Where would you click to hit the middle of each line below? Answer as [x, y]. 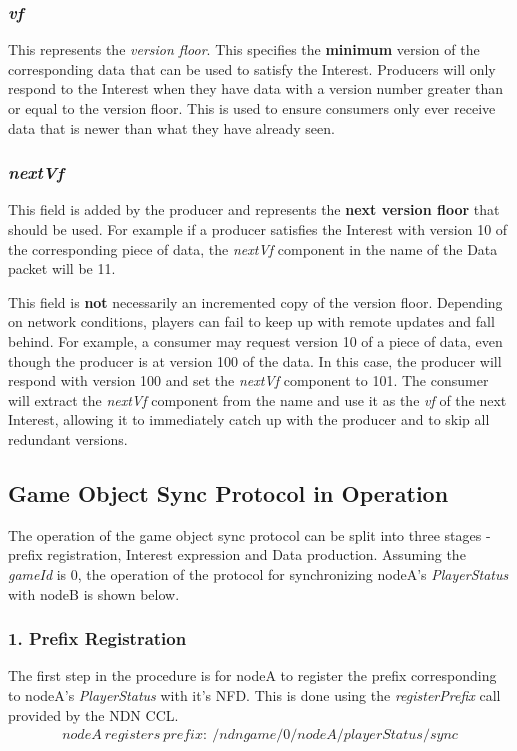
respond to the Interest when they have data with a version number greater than [256, 88]
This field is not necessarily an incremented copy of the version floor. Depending [255, 301]
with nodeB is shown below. [94, 593]
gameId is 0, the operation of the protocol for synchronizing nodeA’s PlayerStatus [258, 573]
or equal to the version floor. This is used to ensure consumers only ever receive [252, 108]
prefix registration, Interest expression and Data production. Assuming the [237, 554]
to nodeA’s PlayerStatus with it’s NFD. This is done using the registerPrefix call [254, 694]
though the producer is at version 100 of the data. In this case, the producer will [255, 360]
